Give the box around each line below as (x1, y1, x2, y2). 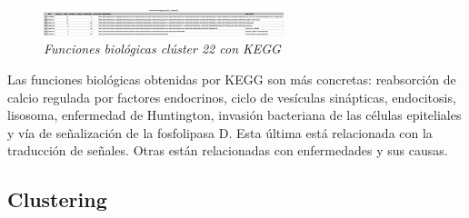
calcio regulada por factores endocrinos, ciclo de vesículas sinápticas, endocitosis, (7, 87, 456, 106)
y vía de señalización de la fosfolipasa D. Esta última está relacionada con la (7, 123, 433, 142)
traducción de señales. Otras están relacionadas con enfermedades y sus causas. (7, 141, 448, 160)
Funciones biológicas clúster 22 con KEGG (44, 39, 281, 58)
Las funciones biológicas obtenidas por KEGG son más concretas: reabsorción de (7, 69, 456, 88)
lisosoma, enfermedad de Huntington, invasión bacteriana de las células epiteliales (7, 105, 462, 124)
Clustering (7, 185, 107, 213)
